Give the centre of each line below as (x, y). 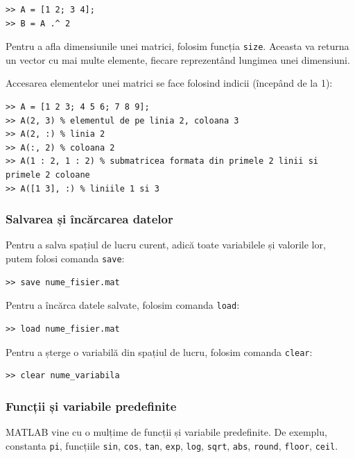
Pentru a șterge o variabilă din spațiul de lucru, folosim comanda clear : (159, 351)
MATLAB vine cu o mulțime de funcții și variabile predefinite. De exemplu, (166, 431)
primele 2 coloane (48, 175)
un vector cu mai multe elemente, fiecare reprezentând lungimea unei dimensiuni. (178, 59)
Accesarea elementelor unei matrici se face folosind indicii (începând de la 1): (169, 83)
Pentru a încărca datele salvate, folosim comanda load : (123, 305)
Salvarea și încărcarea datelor (89, 219)
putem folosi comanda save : (65, 258)
